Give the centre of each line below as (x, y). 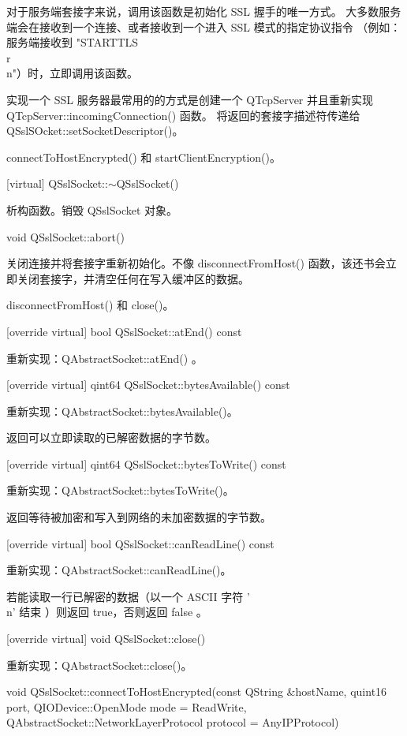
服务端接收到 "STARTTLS (73, 42)
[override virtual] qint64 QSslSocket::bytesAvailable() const (148, 385)
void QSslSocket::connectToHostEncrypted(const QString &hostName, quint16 (197, 691)
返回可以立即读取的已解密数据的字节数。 (111, 437)
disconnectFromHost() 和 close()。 (90, 305)
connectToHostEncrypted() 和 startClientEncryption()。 (144, 157)
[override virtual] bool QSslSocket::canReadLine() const (140, 543)
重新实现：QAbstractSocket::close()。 (99, 665)
